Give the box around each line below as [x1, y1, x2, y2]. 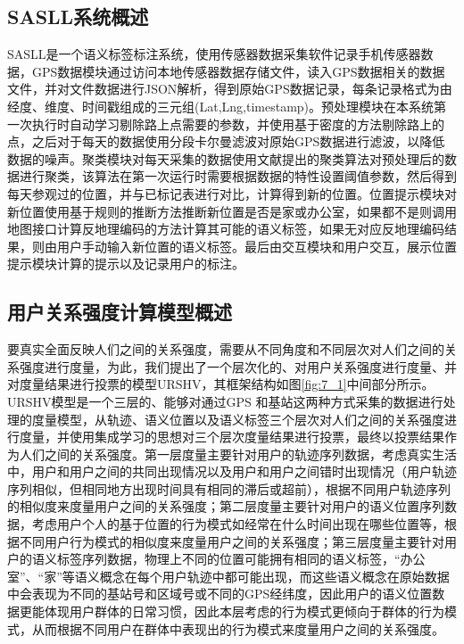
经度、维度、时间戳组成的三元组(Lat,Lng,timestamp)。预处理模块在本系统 [7, 96, 435, 115]
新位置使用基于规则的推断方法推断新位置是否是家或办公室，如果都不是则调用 [7, 202, 457, 220]
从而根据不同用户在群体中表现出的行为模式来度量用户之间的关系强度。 [31, 619, 444, 638]
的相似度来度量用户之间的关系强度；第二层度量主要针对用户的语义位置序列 [7, 497, 444, 516]
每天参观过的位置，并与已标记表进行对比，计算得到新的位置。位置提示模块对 [7, 184, 457, 202]
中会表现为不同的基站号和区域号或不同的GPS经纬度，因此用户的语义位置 [7, 584, 433, 603]
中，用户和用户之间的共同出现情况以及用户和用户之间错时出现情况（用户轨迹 [7, 462, 457, 481]
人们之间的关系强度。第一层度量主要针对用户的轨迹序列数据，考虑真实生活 [19, 444, 457, 463]
